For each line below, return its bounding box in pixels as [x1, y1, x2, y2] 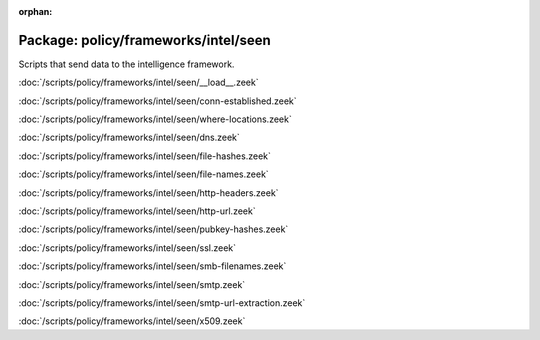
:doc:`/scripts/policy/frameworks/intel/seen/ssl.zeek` [18, 241, 237, 254]
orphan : [18, 6, 53, 17]
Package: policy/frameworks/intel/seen [18, 31, 272, 49]
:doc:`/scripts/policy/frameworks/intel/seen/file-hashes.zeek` [18, 150, 272, 162]
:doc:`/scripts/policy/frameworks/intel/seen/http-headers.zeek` [18, 186, 279, 199]
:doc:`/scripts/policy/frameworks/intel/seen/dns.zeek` [18, 131, 240, 144]
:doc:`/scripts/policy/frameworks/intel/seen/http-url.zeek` [18, 205, 256, 217]
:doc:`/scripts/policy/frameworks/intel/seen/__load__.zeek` [18, 76, 259, 89]
